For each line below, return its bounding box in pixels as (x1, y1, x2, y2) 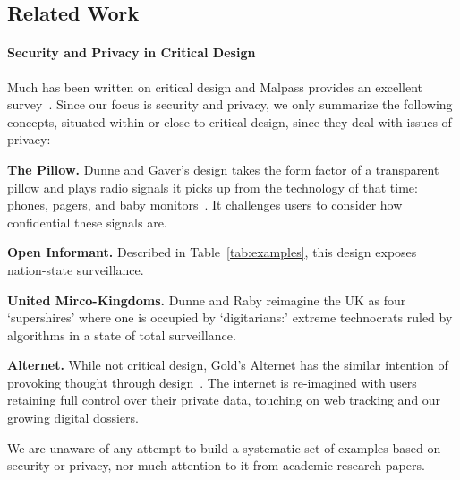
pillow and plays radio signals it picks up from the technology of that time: (7, 177, 418, 196)
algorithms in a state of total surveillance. (7, 325, 236, 344)
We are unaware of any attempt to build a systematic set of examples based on (7, 438, 441, 457)
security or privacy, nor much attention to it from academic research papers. (7, 456, 425, 475)
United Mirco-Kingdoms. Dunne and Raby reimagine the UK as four (7, 290, 406, 309)
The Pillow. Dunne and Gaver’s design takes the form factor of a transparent (7, 159, 439, 178)
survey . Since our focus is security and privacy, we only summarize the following (7, 95, 453, 114)
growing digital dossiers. (7, 408, 139, 427)
